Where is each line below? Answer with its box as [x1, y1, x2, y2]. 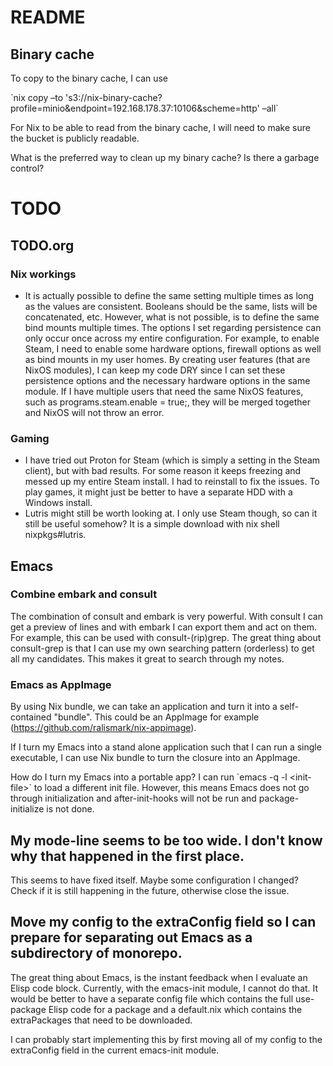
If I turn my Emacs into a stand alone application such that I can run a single [10, 741, 322, 753]
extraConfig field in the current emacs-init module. [10, 1044, 220, 1056]
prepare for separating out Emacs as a [10, 929, 253, 946]
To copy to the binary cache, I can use [10, 72, 169, 84]
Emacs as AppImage [10, 677, 112, 691]
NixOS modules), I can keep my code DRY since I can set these [24, 364, 286, 376]
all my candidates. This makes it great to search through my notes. [10, 652, 285, 665]
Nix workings [10, 267, 77, 281]
